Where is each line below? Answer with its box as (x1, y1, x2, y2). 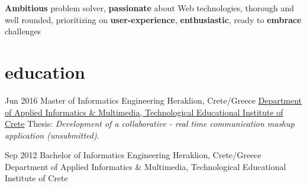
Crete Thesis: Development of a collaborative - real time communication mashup (5, 117, 295, 130)
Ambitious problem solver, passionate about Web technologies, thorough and (5, 2, 295, 14)
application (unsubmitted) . (5, 129, 99, 141)
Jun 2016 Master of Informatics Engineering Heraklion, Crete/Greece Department (5, 94, 302, 106)
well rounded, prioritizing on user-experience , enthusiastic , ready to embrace (5, 13, 302, 25)
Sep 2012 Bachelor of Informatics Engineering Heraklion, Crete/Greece (5, 149, 261, 161)
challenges (5, 25, 41, 37)
